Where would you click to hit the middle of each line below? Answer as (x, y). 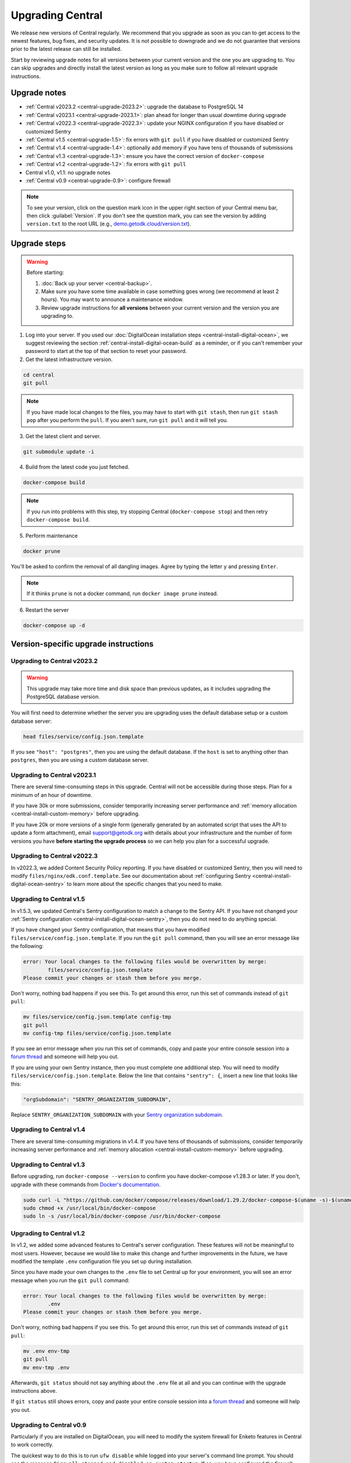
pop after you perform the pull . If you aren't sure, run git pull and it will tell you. (127, 420)
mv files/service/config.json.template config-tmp (97, 1017)
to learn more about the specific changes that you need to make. (145, 884)
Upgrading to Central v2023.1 (54, 775)
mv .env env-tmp (47, 1351)
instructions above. (34, 1390)
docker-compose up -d (54, 625)
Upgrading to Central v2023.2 (54, 661)
